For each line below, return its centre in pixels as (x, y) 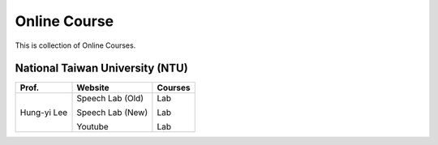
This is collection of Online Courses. (75, 45)
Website (93, 87)
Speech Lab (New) (112, 113)
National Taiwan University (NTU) (101, 68)
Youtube (92, 127)
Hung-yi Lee (44, 113)
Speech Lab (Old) (110, 99)
